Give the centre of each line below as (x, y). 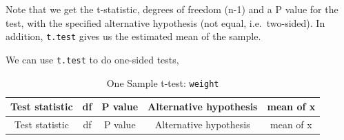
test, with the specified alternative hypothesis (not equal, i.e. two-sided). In (165, 22)
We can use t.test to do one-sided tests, (92, 59)
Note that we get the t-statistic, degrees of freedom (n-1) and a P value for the (172, 9)
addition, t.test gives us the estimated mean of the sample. (133, 36)
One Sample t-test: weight (163, 82)
